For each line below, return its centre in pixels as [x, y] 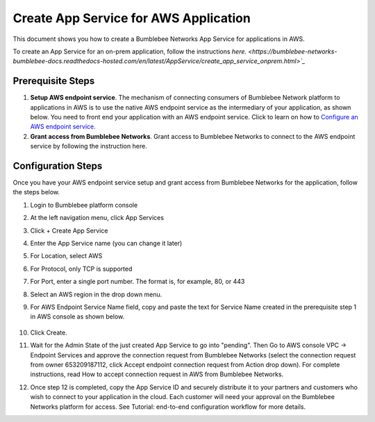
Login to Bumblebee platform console [84, 205]
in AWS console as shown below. [77, 316]
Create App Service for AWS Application [132, 18]
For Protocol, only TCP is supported [81, 269]
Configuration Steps [58, 166]
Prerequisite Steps [54, 81]
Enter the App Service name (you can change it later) [106, 244]
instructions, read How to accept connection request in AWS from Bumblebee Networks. [157, 374]
